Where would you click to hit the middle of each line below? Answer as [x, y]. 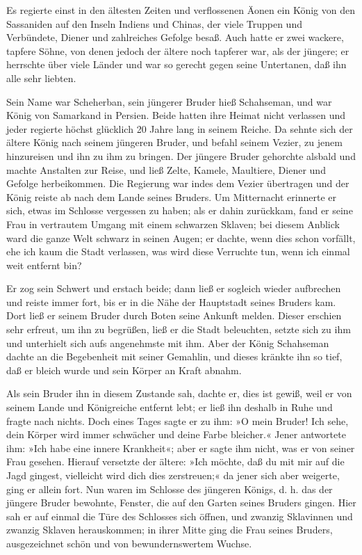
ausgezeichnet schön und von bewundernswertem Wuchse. [129, 543]
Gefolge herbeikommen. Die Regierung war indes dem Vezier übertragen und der [178, 183]
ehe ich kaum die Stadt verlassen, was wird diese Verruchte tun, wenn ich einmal [178, 251]
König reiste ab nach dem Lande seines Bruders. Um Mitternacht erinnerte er [171, 196]
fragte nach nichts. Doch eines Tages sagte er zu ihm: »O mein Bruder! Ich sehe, [178, 420]
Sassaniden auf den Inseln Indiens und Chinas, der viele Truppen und [154, 23]
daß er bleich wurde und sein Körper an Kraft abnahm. [124, 370]
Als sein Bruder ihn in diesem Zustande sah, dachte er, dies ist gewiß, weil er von [179, 393]
